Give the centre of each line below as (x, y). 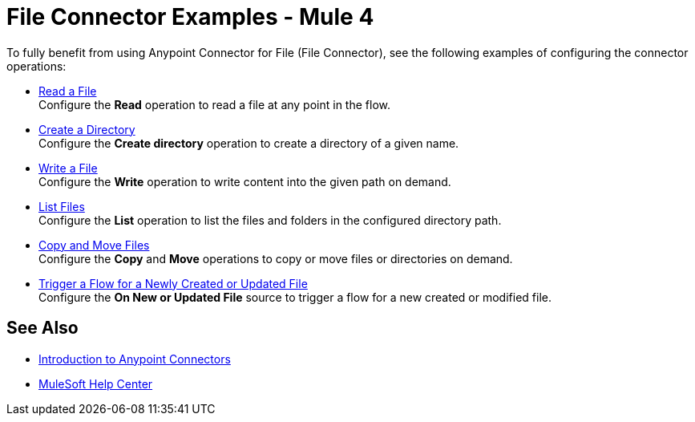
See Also (42, 328)
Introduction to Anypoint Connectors (135, 359)
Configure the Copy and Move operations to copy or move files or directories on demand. (276, 258)
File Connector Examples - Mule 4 (190, 17)
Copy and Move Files (94, 245)
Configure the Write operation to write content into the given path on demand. (245, 181)
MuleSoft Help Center (96, 383)
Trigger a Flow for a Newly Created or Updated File (173, 283)
